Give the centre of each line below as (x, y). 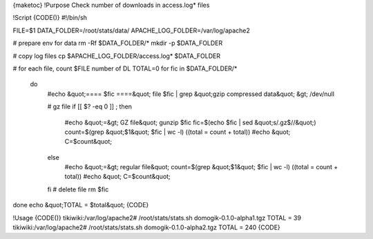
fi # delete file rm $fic (78, 189)
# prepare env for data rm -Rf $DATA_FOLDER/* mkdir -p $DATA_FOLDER (118, 43)
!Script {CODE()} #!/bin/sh (50, 18)
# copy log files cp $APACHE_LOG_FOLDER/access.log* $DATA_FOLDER (117, 56)
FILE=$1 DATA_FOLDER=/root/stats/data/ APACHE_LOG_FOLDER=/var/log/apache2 (131, 30)
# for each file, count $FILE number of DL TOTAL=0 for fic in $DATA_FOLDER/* (125, 68)
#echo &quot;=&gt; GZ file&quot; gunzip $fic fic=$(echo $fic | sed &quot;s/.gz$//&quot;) (191, 122)
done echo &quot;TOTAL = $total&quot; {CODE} (81, 205)
